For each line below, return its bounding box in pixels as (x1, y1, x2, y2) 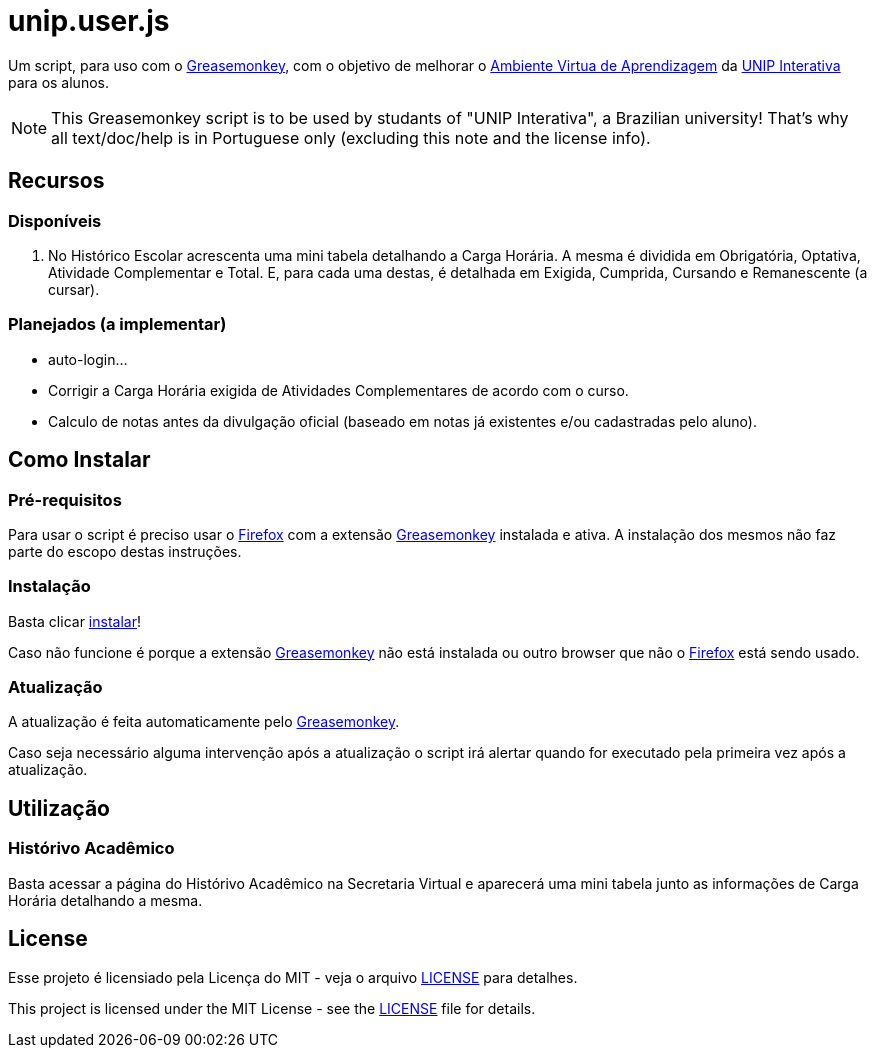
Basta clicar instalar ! (8, 612, 141, 630)
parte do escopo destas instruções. (8, 542, 242, 560)
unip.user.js (8, 4, 170, 38)
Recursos (8, 168, 105, 194)
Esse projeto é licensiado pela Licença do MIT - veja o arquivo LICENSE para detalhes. (8, 968, 578, 986)
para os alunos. (8, 73, 109, 91)
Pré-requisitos (8, 489, 122, 510)
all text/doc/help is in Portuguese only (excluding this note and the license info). (51, 127, 651, 148)
